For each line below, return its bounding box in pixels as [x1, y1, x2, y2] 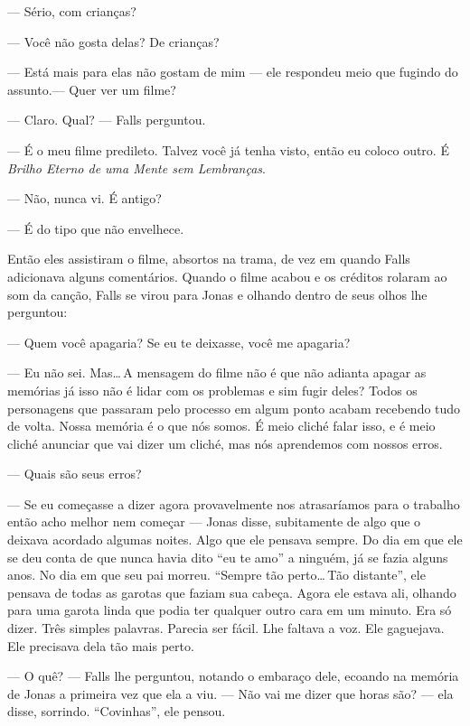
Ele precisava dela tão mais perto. [7, 636, 194, 655]
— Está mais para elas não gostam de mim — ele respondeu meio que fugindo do [7, 62, 458, 81]
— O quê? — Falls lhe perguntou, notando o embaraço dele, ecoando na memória [7, 666, 459, 685]
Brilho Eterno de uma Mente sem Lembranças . [7, 158, 266, 177]
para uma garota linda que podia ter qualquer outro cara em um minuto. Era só [7, 600, 452, 619]
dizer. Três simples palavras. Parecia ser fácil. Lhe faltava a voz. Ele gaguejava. [7, 619, 445, 638]
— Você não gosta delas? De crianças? [7, 32, 220, 51]
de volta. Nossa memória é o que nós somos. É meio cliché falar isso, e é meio [7, 416, 436, 435]
